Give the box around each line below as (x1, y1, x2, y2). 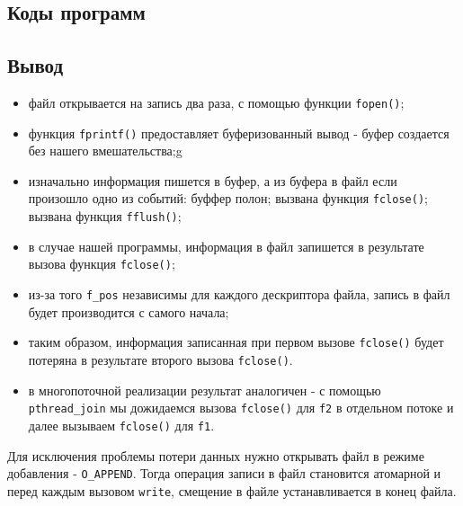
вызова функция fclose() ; (28, 254, 175, 273)
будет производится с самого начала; (28, 302, 229, 321)
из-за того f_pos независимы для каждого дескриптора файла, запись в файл (28, 285, 450, 304)
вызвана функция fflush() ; (28, 207, 182, 226)
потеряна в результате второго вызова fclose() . (28, 350, 293, 368)
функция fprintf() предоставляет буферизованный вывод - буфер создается (28, 123, 450, 142)
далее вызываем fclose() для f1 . (28, 415, 215, 434)
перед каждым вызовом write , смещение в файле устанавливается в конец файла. (7, 481, 457, 500)
